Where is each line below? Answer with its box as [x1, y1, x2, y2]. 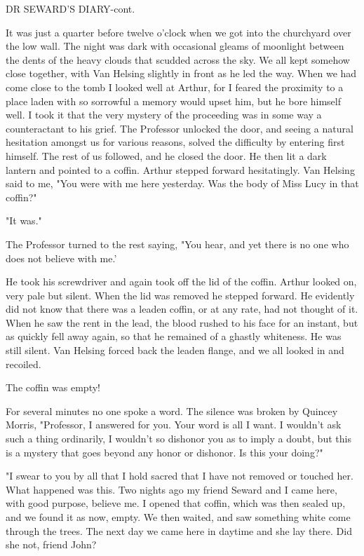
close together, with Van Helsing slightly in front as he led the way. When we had [6, 66, 357, 81]
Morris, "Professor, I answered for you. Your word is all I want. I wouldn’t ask [6, 417, 342, 432]
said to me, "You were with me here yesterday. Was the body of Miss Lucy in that [6, 176, 359, 191]
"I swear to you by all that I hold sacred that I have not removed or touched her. [6, 468, 353, 483]
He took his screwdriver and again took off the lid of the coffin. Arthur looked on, [6, 274, 357, 289]
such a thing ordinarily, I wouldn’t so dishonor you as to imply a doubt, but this [6, 431, 351, 446]
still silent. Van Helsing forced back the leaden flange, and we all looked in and [6, 343, 344, 358]
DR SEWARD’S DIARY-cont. [6, 1, 135, 15]
